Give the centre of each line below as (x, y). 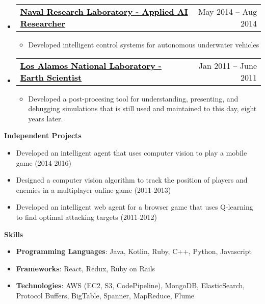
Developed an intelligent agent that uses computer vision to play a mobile (131, 152)
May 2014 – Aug (227, 11)
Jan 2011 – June (228, 65)
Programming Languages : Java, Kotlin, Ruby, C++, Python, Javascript (134, 251)
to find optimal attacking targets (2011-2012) (87, 217)
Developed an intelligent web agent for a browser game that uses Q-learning (135, 207)
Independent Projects (43, 135)
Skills (14, 234)
